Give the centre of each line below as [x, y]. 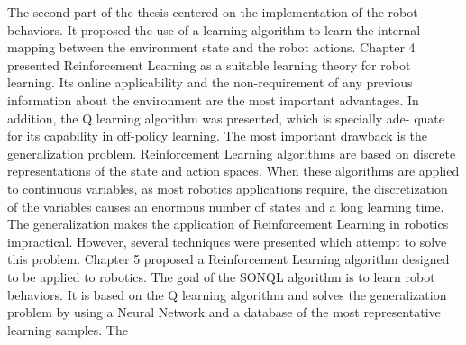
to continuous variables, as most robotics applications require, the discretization [228, 188]
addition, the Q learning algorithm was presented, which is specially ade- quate [226, 118]
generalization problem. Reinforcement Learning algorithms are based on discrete [232, 153]
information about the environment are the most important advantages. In [213, 100]
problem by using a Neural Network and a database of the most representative [224, 312]
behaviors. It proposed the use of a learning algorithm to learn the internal [214, 29]
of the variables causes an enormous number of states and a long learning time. [226, 206]
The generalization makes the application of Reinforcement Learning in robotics [228, 224]
